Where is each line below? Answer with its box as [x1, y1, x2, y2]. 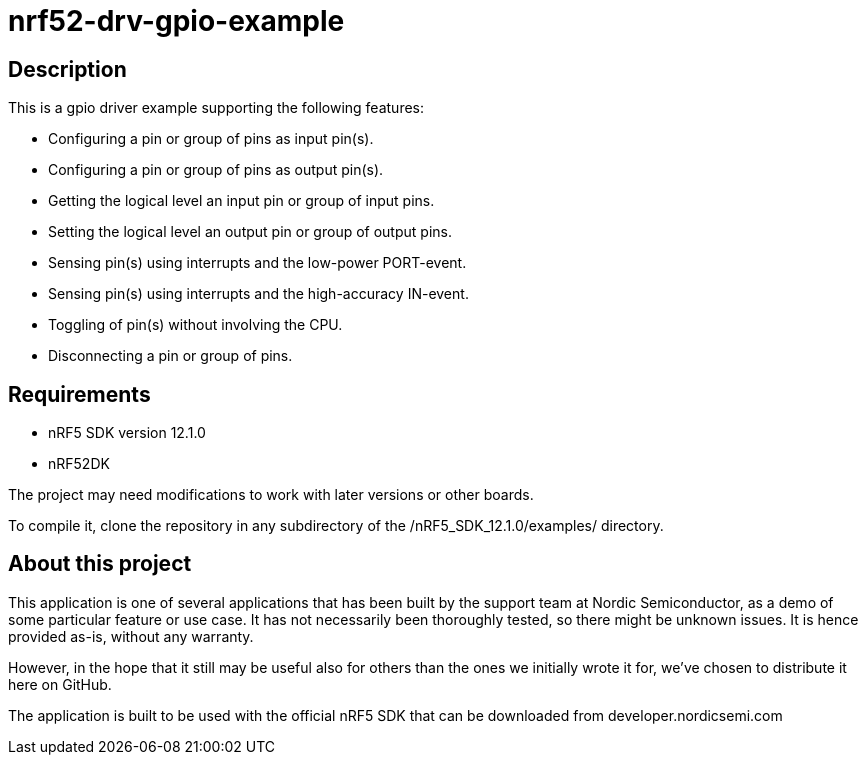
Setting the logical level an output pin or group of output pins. [48, 223, 452, 241]
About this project [8, 551, 192, 577]
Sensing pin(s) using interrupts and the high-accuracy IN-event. [48, 285, 469, 303]
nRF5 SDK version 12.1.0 [48, 424, 206, 442]
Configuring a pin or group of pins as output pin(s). [48, 161, 384, 179]
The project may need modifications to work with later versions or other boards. [8, 486, 534, 504]
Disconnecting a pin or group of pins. [48, 347, 293, 365]
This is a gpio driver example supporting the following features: [8, 99, 425, 117]
